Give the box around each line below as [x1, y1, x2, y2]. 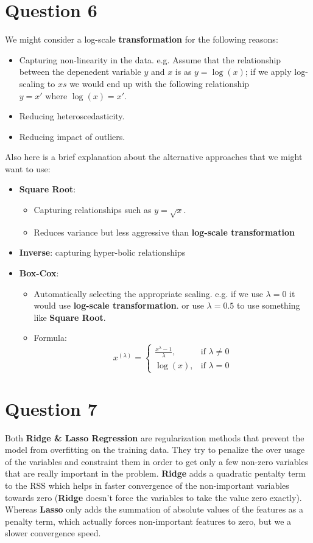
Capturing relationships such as [33, 203, 152, 216]
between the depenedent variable [19, 65, 141, 78]
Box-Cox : [19, 267, 59, 279]
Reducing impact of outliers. [19, 130, 125, 142]
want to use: [5, 162, 51, 175]
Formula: [33, 331, 67, 344]
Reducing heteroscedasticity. [19, 110, 125, 122]
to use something [236, 299, 300, 312]
